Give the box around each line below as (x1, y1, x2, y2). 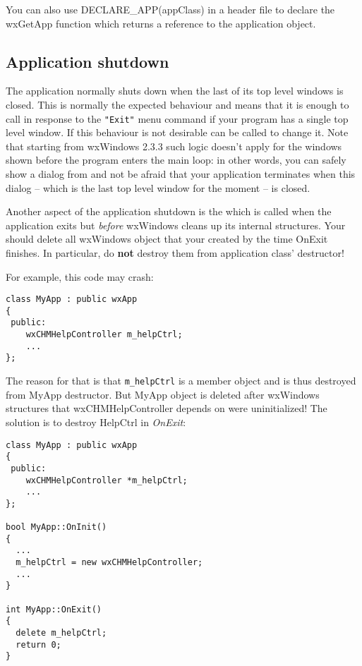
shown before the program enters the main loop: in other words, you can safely (6, 152, 346, 167)
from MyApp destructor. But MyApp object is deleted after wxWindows (6, 387, 320, 401)
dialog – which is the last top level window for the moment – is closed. (6, 180, 310, 195)
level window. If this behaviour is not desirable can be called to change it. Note (6, 125, 349, 140)
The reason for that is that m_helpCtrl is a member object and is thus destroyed (6, 373, 356, 388)
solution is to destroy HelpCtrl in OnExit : (6, 414, 186, 429)
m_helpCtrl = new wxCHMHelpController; (16, 557, 203, 568)
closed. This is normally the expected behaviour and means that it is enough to (6, 97, 349, 111)
